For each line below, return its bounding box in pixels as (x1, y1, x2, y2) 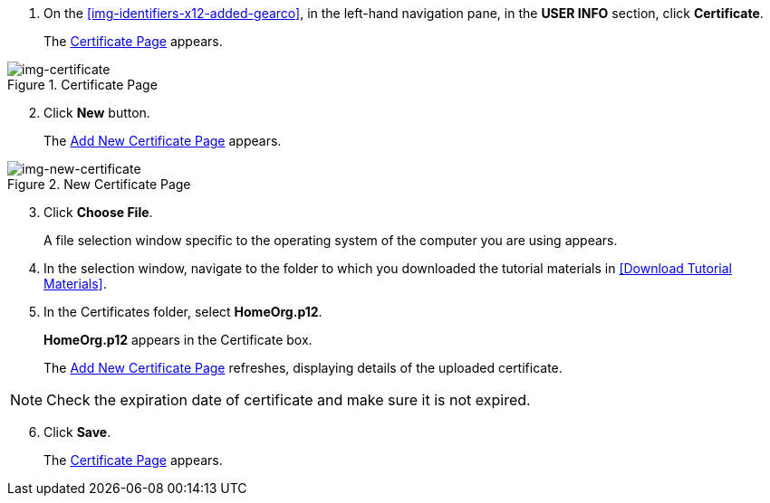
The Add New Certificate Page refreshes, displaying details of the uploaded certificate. (43, 360, 563, 375)
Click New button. (43, 105, 150, 120)
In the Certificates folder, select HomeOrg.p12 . (43, 304, 322, 319)
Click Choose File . (43, 204, 153, 220)
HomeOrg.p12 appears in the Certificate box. (43, 332, 313, 347)
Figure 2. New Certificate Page (7, 176, 191, 192)
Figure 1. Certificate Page (7, 77, 158, 92)
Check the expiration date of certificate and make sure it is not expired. (46, 391, 531, 409)
